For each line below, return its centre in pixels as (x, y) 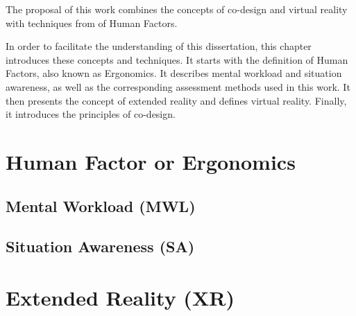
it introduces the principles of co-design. (91, 114)
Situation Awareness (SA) (100, 246)
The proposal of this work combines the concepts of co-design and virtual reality (177, 9)
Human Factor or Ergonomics (151, 161)
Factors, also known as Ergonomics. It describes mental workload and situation (174, 73)
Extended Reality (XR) (120, 297)
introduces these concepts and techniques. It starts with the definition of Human (177, 59)
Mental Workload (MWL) (101, 205)
